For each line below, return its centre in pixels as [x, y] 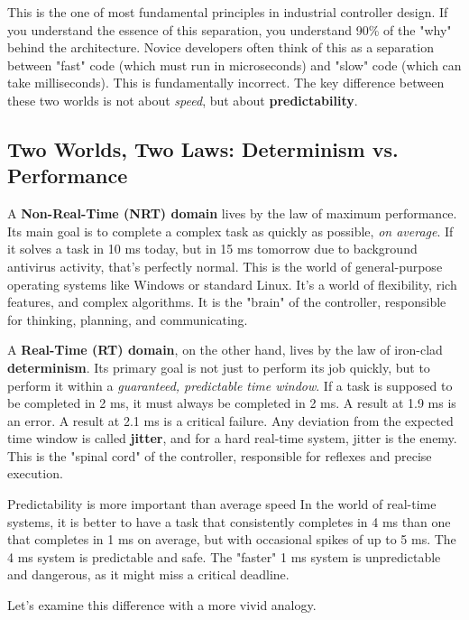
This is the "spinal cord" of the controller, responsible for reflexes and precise [220, 455]
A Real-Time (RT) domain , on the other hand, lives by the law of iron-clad [225, 350]
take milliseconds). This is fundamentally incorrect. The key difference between [226, 83]
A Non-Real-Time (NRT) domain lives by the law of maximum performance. [232, 213]
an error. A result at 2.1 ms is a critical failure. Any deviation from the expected [230, 420]
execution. [35, 473]
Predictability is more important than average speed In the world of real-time [222, 504]
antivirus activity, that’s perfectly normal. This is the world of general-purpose [225, 266]
